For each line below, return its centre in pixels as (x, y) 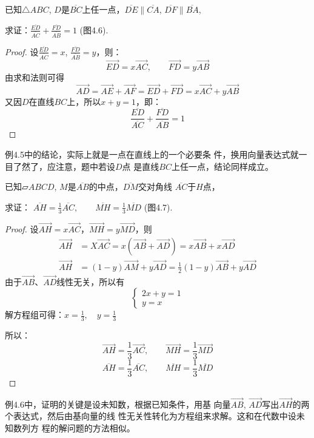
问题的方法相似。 (101, 427)
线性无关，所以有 (91, 281)
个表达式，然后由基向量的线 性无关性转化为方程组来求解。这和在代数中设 (151, 416)
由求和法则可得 (35, 77)
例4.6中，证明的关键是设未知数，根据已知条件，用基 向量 (118, 404)
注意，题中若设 (85, 166)
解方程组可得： (35, 315)
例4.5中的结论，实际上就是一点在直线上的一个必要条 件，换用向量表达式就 (152, 154)
